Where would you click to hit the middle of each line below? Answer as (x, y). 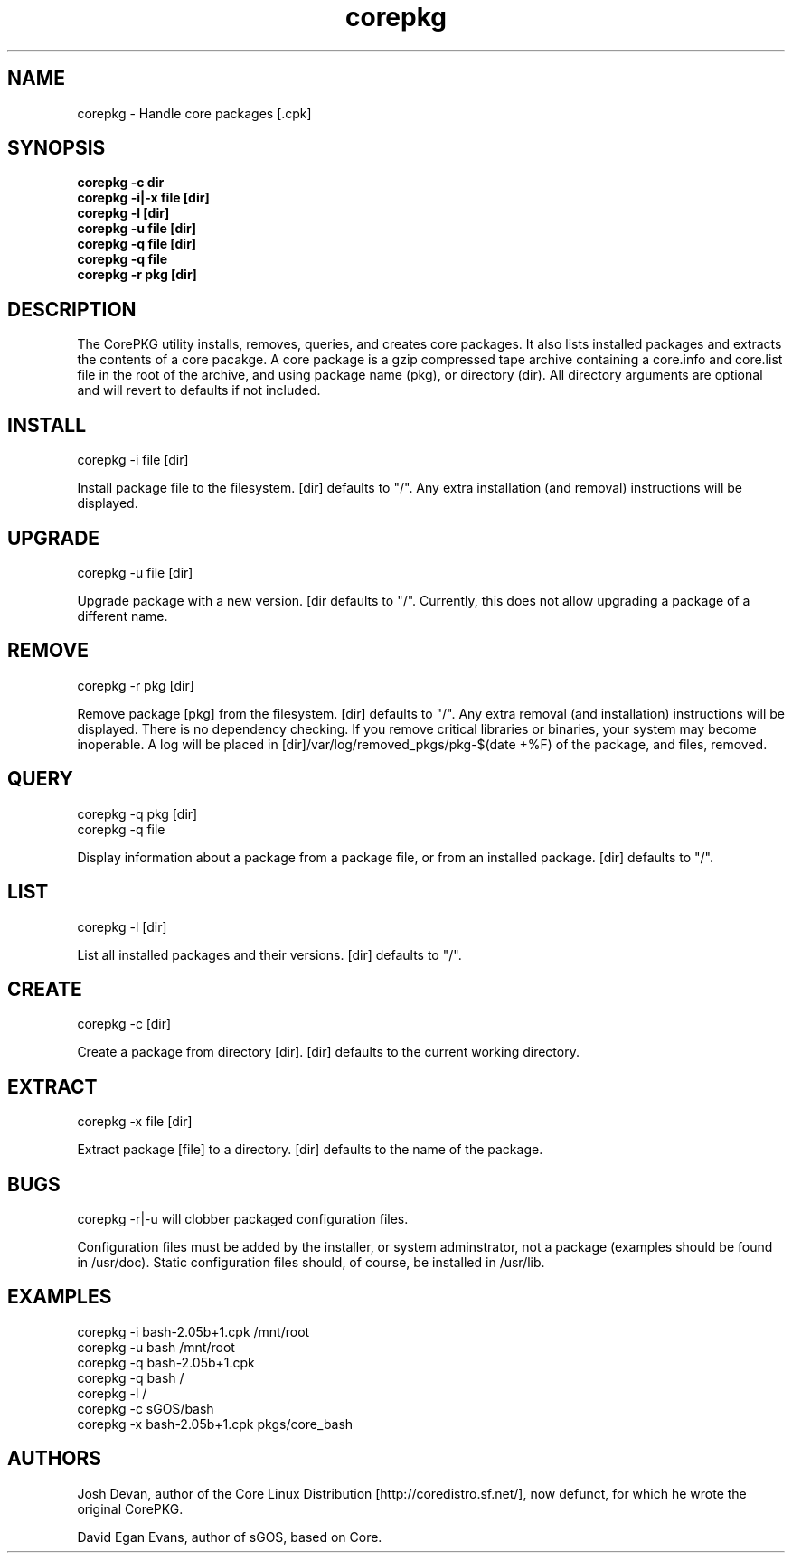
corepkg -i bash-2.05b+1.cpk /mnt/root (193, 1331)
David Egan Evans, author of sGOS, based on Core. (230, 1537)
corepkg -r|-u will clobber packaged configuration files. (243, 1219)
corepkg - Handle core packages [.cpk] (194, 113)
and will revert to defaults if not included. (199, 390)
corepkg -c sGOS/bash (146, 1408)
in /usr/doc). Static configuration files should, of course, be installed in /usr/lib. (311, 1263)
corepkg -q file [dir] (137, 244)
